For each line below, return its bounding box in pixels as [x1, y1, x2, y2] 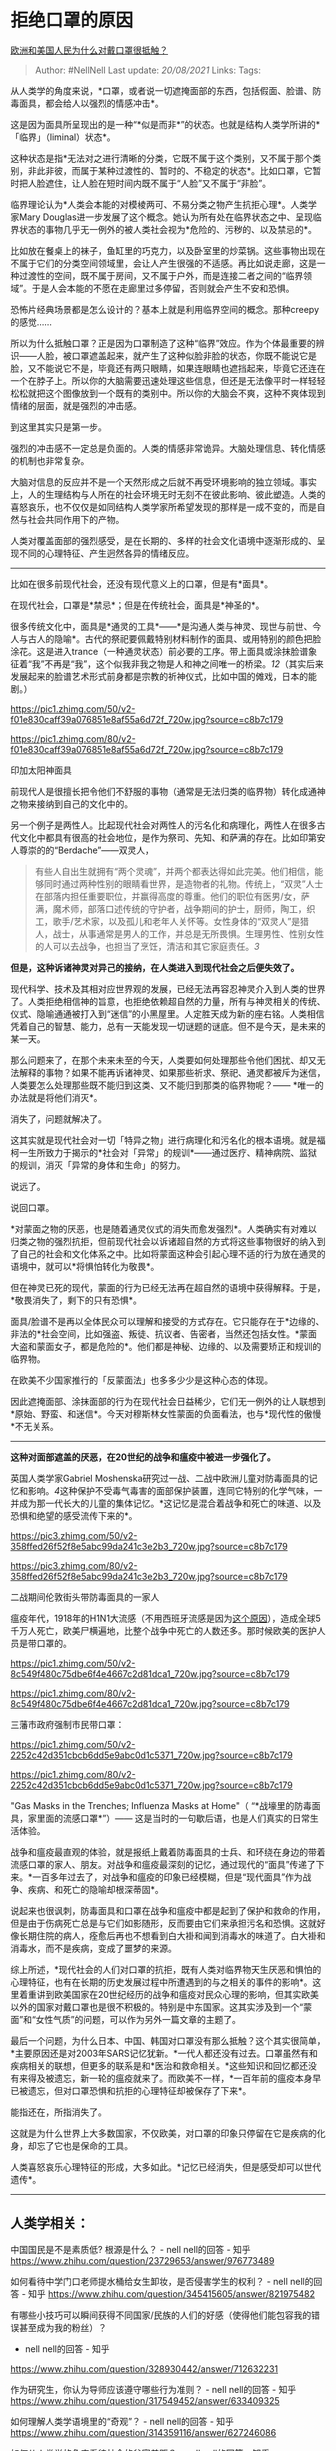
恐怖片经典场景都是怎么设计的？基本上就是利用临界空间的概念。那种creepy [10, 303, 320, 315]
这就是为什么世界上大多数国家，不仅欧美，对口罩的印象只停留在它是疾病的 [10, 2127, 317, 2139]
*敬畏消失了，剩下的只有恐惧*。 [10, 1294, 143, 1306]
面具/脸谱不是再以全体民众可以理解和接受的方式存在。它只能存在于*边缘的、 [10, 1315, 325, 1327]
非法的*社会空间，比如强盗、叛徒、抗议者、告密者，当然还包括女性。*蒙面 [10, 1327, 318, 1340]
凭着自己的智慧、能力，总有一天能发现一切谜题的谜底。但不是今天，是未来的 [10, 1020, 326, 1032]
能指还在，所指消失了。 [10, 2106, 107, 2118]
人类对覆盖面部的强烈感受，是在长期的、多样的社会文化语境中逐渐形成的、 [10, 534, 317, 546]
